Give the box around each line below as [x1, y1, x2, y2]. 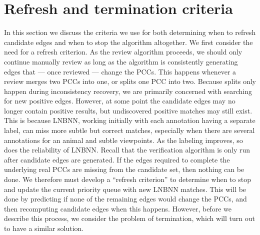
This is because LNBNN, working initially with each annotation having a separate [4, 115, 255, 125]
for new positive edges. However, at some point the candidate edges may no [4, 95, 235, 106]
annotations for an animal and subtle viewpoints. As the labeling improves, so [4, 134, 243, 145]
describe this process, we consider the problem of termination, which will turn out [4, 213, 255, 223]
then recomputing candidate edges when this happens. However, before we [4, 203, 231, 213]
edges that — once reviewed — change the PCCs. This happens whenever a [4, 66, 236, 76]
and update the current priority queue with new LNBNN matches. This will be [4, 183, 246, 194]
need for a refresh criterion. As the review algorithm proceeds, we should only [4, 46, 242, 57]
